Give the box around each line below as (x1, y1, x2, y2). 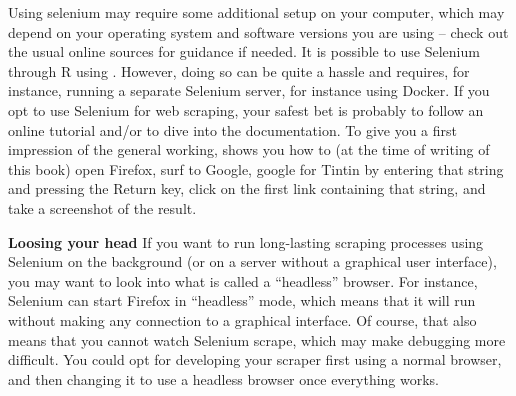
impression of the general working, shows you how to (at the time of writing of (8, 139, 490, 160)
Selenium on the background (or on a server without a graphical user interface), (8, 251, 497, 272)
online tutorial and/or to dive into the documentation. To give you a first (8, 119, 458, 140)
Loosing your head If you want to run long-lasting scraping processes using (8, 231, 484, 252)
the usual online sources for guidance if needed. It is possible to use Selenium (8, 41, 480, 62)
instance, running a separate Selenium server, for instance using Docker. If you (8, 80, 490, 101)
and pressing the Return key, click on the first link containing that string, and (8, 178, 486, 199)
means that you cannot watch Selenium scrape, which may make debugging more (8, 329, 506, 350)
